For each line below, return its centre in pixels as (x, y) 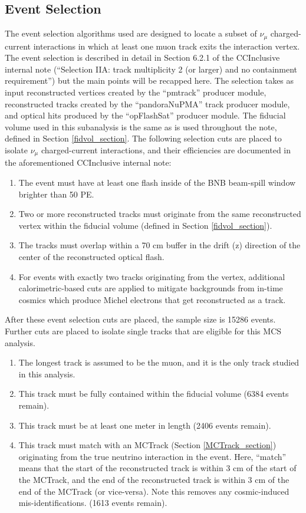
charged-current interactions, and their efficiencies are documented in (166, 150)
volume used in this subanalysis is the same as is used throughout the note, (141, 126)
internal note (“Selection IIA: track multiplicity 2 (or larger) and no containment (151, 69)
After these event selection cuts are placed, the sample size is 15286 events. (140, 319)
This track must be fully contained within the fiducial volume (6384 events (154, 394)
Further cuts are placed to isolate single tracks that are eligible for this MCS (143, 331)
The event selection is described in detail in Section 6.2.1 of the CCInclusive (142, 57)
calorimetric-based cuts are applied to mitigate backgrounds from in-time (151, 288)
